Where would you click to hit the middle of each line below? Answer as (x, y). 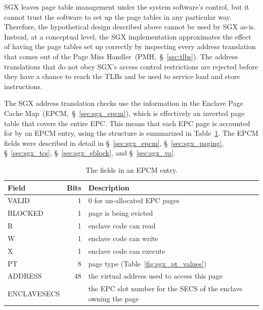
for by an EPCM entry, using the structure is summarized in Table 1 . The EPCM (131, 133)
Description (109, 187)
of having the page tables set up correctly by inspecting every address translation (130, 46)
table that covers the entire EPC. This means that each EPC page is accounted (127, 123)
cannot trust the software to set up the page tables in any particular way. (118, 16)
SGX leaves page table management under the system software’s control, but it (127, 7)
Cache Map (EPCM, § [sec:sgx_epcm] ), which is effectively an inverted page (124, 113)
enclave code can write (123, 238)
